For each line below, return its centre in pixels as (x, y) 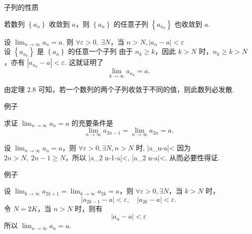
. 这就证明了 (84, 62)
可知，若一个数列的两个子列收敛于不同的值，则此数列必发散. (136, 89)
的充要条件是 (92, 122)
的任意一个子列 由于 (101, 51)
